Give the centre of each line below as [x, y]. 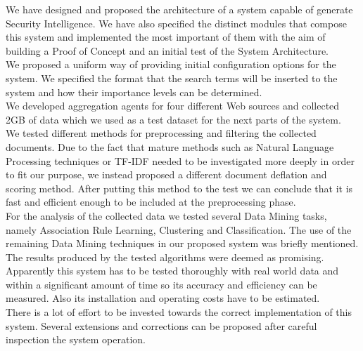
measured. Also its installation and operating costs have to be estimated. [163, 298]
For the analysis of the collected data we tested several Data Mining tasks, [166, 215]
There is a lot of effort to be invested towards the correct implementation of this [179, 312]
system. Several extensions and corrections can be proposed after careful [161, 325]
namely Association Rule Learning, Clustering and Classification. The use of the [179, 229]
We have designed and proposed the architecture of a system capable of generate [179, 9]
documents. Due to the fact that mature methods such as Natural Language [170, 146]
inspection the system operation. [76, 339]
